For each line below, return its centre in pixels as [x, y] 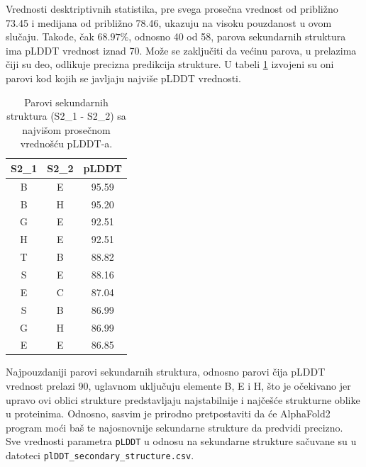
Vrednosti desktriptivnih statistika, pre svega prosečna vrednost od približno [172, 9]
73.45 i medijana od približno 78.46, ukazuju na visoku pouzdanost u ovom [169, 22]
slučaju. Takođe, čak [50, 36]
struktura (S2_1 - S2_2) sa [66, 116]
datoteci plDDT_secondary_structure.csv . [100, 455]
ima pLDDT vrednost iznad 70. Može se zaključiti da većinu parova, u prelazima [181, 50]
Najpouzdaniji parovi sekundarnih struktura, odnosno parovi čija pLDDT [166, 372]
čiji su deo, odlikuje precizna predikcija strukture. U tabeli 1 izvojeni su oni [170, 64]
